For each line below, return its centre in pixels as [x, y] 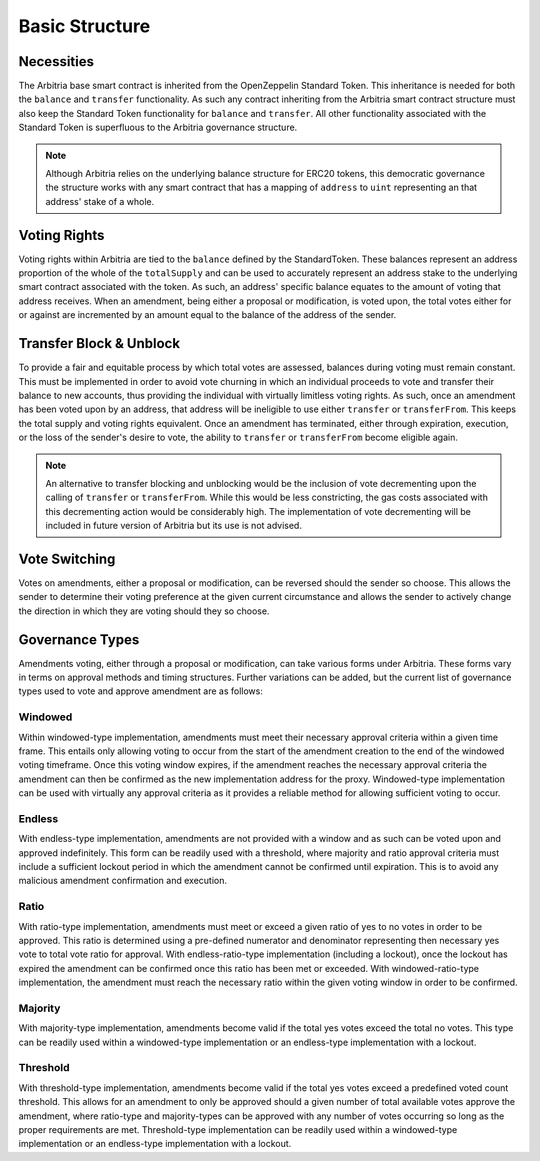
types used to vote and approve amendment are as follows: [141, 691]
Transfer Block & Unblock [99, 343]
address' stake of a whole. [100, 201]
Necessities [56, 61]
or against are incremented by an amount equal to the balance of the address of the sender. [207, 315]
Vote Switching [67, 558]
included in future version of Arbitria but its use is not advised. [173, 526]
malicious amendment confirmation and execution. [122, 881]
